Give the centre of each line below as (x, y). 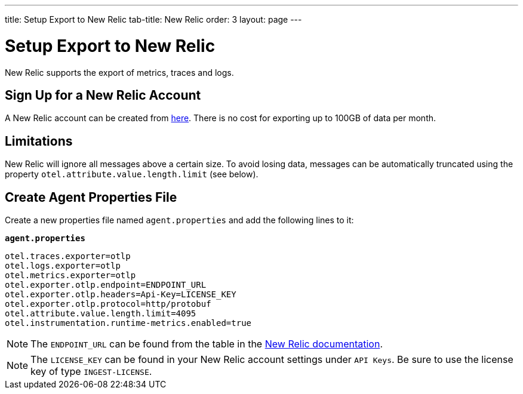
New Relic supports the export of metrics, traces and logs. (119, 72)
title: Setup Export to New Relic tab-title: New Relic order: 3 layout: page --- (153, 19)
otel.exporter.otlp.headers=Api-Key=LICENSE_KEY (121, 295)
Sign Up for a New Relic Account (103, 95)
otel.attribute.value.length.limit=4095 (101, 314)
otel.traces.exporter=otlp (68, 256)
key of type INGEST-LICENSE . (91, 372)
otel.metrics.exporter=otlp (70, 276)
